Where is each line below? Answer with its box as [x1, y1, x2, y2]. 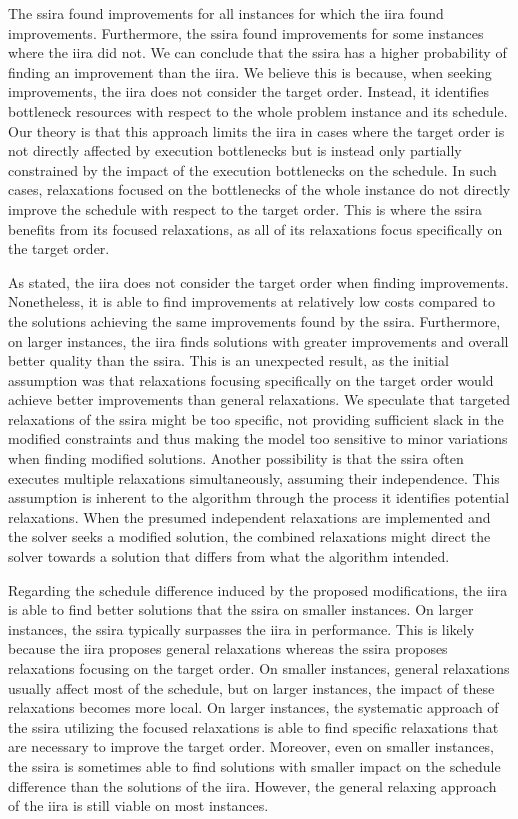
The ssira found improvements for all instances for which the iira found [8, 3, 444, 23]
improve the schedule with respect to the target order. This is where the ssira [8, 198, 482, 219]
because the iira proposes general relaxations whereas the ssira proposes [8, 638, 448, 659]
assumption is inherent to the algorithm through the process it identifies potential [8, 487, 510, 508]
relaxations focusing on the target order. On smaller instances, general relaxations [8, 658, 510, 678]
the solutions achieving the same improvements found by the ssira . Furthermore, [8, 310, 501, 331]
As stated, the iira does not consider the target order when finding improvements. [8, 271, 509, 292]
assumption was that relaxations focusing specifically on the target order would [8, 369, 494, 390]
